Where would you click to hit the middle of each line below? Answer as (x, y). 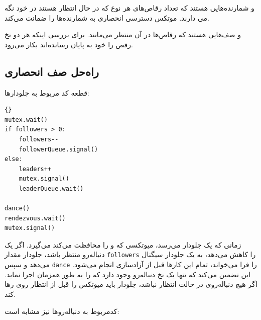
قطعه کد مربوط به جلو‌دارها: (47, 92)
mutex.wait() (26, 119)
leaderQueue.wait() (51, 188)
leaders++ (35, 169)
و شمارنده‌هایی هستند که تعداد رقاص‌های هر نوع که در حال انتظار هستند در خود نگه (129, 8)
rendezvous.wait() (35, 218)
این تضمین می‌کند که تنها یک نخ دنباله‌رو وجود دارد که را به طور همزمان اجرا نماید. (127, 274)
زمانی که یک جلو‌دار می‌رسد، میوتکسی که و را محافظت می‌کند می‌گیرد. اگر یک (123, 244)
